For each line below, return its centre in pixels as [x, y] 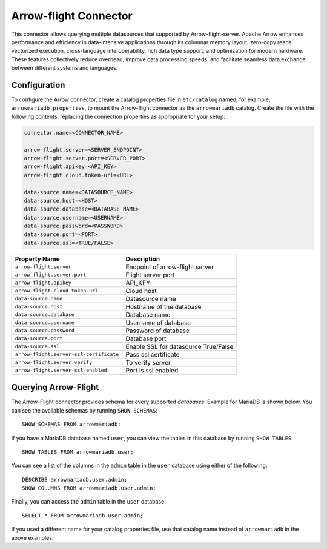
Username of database [158, 323]
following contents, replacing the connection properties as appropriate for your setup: [118, 116]
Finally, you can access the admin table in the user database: [88, 502]
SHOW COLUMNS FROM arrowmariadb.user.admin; [89, 488]
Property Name [37, 259]
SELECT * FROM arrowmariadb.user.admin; [83, 515]
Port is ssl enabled [152, 370]
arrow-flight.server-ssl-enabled [61, 370]
